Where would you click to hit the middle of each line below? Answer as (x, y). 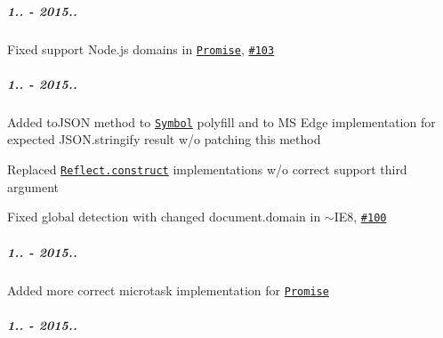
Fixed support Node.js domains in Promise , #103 (141, 48)
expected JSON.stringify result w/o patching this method (164, 139)
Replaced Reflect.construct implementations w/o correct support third (207, 169)
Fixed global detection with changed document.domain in (164, 217)
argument (33, 186)
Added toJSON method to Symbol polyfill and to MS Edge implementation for (221, 121)
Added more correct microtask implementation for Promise (168, 290)
